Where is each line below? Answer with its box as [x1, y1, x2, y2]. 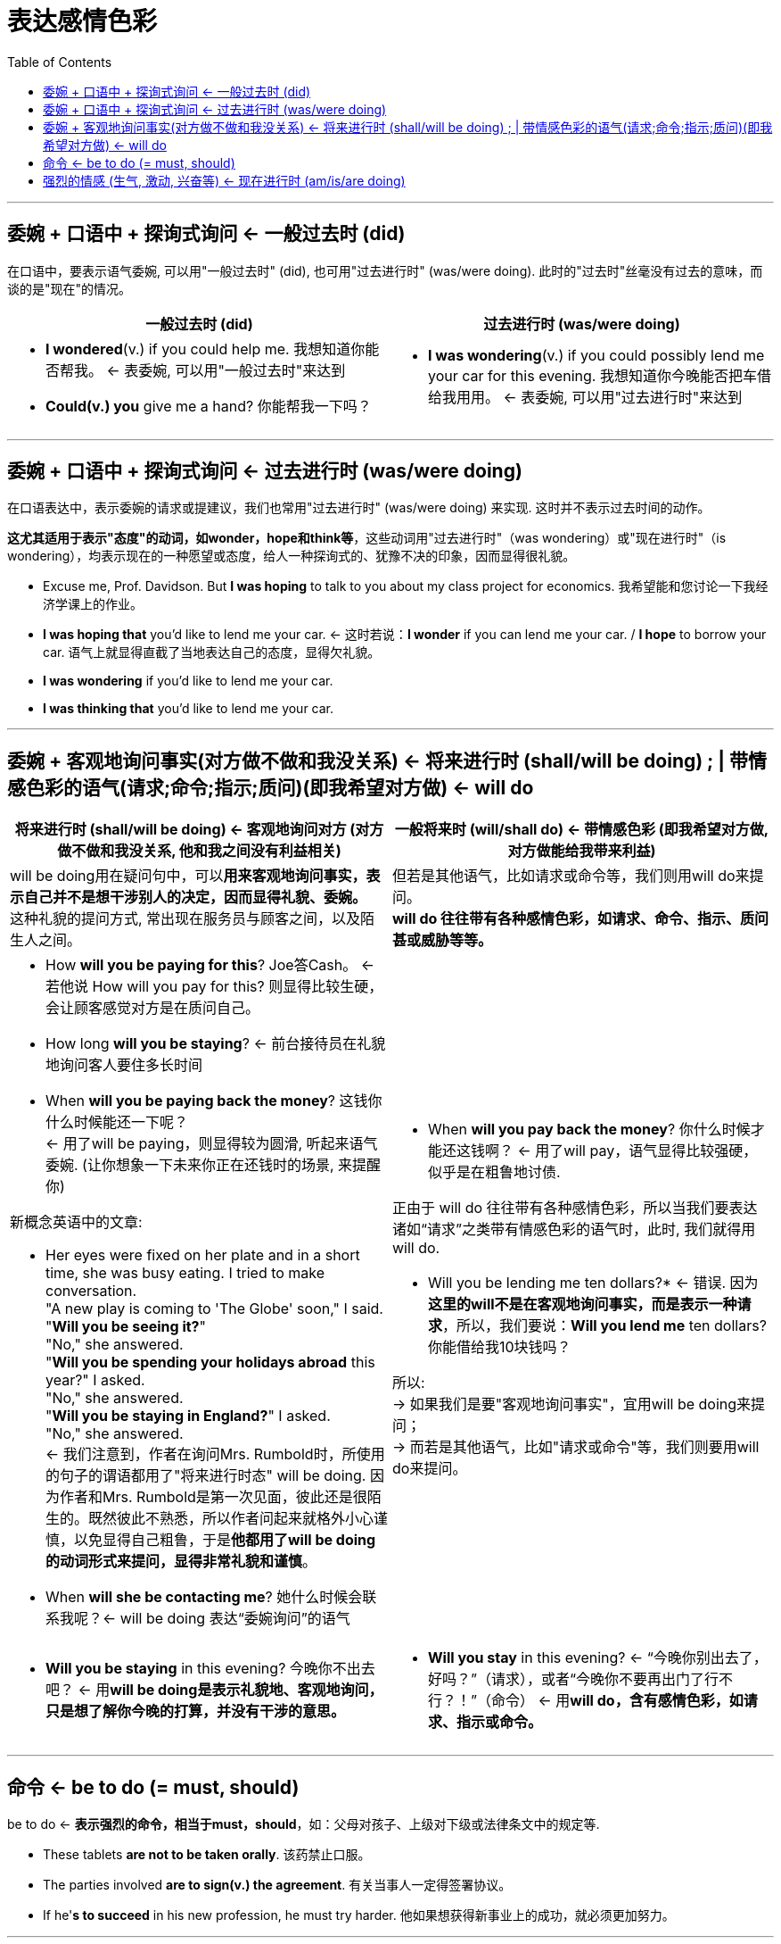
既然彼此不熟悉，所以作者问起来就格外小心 [88, 1509, 374, 1528]
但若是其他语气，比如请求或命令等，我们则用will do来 [392, 867, 750, 885]
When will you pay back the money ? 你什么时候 [428, 1120, 751, 1139]
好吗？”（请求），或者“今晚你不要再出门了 [428, 1670, 705, 1689]
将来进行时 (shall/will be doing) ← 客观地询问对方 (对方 [14, 820, 384, 839]
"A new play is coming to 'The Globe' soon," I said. [45, 1300, 383, 1318]
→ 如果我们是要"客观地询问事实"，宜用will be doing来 [392, 1395, 752, 1414]
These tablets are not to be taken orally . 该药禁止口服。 [43, 1847, 371, 1863]
